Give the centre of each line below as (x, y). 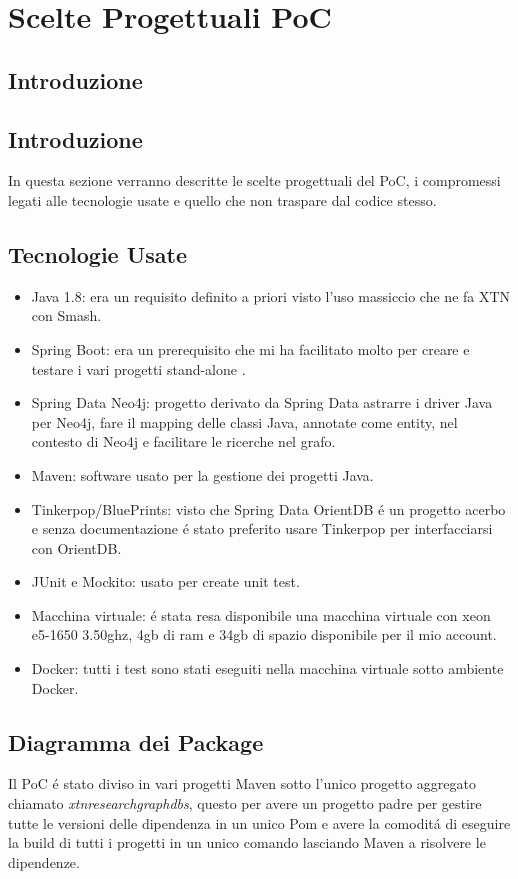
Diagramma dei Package (136, 741)
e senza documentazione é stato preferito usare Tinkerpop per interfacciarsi (262, 528)
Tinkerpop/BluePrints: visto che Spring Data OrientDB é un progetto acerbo (268, 508)
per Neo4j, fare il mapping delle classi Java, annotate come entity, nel (244, 421)
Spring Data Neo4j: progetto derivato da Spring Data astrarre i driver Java (262, 402)
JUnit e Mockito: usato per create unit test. (165, 581)
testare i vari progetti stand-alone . (138, 368)
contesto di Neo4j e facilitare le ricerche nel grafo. (183, 441)
